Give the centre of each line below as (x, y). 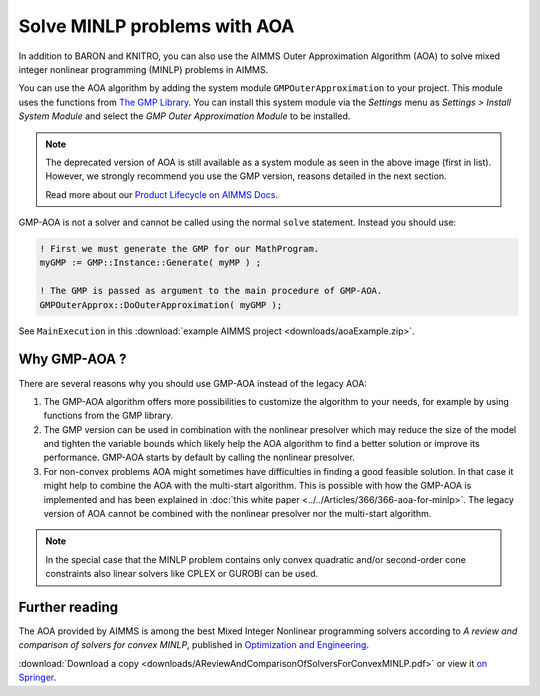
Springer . (37, 677)
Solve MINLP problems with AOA (156, 26)
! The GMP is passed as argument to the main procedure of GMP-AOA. (211, 291)
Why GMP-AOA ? (72, 359)
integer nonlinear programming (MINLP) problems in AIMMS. (143, 69)
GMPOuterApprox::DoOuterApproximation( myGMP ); (161, 304)
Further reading (68, 607)
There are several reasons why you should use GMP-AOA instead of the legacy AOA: (192, 383)
